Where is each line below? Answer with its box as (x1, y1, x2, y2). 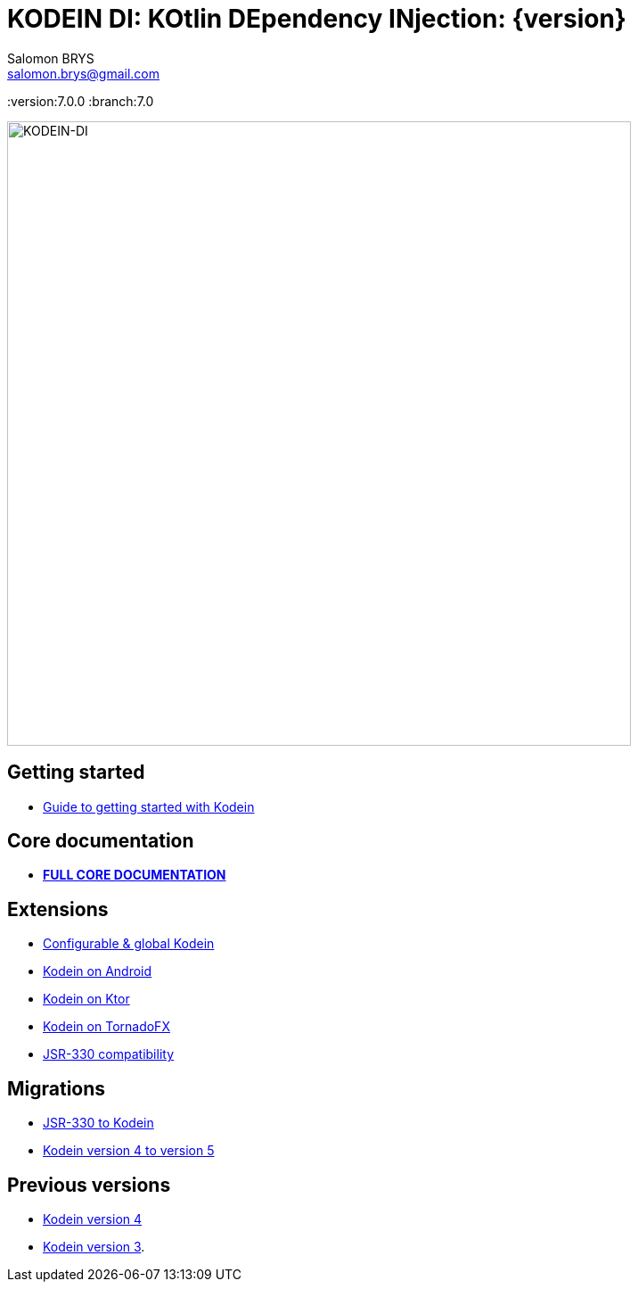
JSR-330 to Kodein (43, 1115, 154, 1131)
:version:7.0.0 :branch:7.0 (7, 93, 154, 109)
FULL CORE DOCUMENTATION (43, 867, 226, 883)
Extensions (7, 897, 109, 921)
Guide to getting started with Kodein (43, 798, 255, 814)
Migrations (7, 1077, 106, 1100)
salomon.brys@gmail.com (7, 65, 160, 81)
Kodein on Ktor (43, 991, 130, 1007)
